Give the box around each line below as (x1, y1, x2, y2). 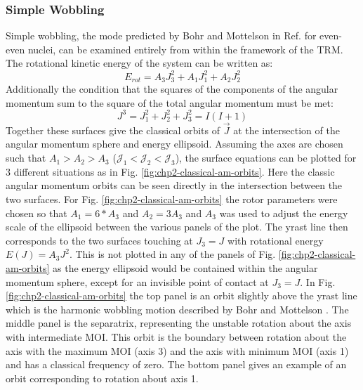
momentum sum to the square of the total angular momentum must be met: (6, 95, 334, 110)
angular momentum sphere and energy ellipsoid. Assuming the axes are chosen (6, 136, 343, 151)
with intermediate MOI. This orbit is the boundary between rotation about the (6, 329, 347, 344)
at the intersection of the (233, 122, 340, 137)
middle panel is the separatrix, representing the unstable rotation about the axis (6, 316, 352, 330)
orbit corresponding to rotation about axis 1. (6, 370, 199, 385)
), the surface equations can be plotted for (175, 150, 357, 165)
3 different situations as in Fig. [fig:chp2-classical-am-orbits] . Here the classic (6, 164, 335, 178)
